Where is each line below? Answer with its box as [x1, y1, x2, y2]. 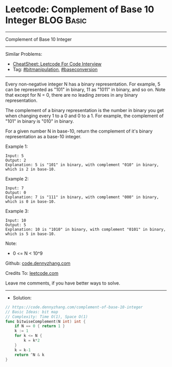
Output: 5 [5, 222, 27, 227]
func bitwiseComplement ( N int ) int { [5, 319, 86, 324]
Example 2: [5, 176, 29, 182]
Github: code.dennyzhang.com [5, 260, 71, 266]
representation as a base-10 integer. [5, 133, 82, 139]
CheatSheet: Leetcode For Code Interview [12, 60, 102, 67]
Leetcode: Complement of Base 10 [5, 4, 155, 15]
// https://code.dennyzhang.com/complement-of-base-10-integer [5, 305, 143, 310]
